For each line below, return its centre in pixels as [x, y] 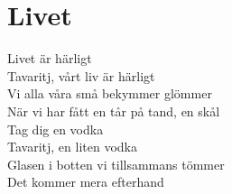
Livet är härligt [50, 58]
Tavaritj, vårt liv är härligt [81, 75]
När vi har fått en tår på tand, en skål [114, 111]
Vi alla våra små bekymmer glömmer [110, 93]
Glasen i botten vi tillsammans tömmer [116, 164]
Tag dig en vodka [56, 129]
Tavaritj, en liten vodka [72, 147]
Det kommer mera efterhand [86, 182]
